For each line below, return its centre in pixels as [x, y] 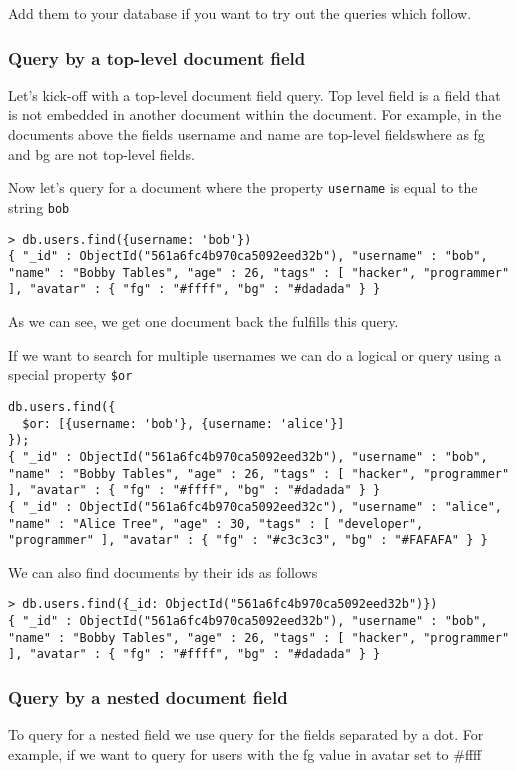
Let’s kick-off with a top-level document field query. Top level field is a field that [254, 94]
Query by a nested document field [148, 697]
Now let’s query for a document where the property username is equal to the [243, 187]
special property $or [70, 374]
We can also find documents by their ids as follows [163, 571]
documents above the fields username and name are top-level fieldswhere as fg [246, 134]
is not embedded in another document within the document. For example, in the [255, 114]
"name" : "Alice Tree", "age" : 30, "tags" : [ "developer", [216, 523]
